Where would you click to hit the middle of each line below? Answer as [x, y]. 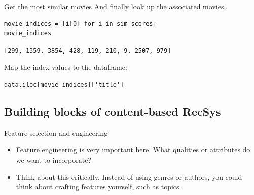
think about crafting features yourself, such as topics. [99, 187]
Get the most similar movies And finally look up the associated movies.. [116, 6]
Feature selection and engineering [56, 132]
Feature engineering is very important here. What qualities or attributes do [133, 150]
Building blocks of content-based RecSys [113, 111]
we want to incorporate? [54, 159]
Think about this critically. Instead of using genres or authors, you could [129, 177]
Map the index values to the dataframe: [66, 67]
